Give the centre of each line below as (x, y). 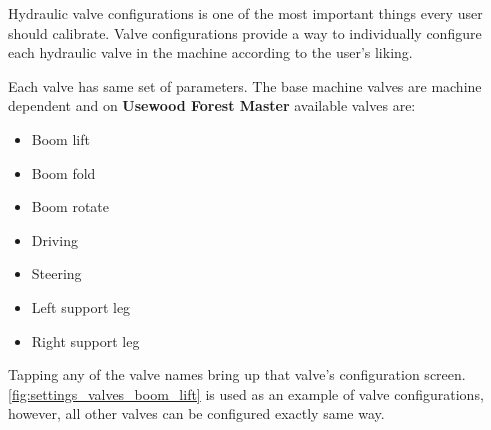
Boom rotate (70, 206)
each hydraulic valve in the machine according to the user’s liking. (210, 52)
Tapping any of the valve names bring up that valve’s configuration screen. (237, 374)
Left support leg (81, 306)
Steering (56, 273)
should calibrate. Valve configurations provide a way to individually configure (245, 32)
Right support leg (85, 340)
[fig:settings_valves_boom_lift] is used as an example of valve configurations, (246, 393)
